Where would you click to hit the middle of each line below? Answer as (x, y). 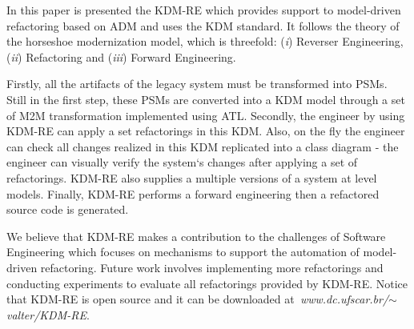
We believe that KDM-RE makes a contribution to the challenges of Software (196, 236)
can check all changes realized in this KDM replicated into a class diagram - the (203, 146)
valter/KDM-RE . (48, 314)
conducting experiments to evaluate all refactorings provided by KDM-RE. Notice (207, 283)
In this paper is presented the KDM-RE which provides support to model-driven (204, 10)
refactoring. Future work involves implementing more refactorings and (212, 267)
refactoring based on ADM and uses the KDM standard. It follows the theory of (203, 25)
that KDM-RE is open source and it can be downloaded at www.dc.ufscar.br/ (198, 299)
